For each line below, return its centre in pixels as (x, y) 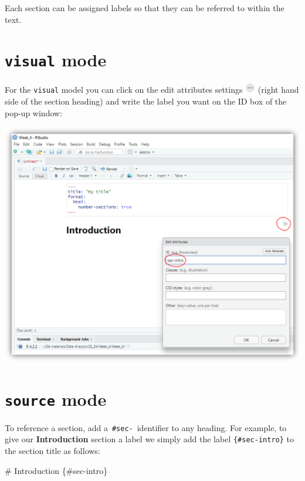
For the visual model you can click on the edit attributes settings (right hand (152, 90)
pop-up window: (34, 112)
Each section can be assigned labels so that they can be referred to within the (145, 8)
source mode (56, 398)
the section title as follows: (52, 451)
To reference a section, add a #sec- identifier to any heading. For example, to (146, 427)
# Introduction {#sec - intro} (56, 470)
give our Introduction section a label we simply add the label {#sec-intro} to (149, 439)
